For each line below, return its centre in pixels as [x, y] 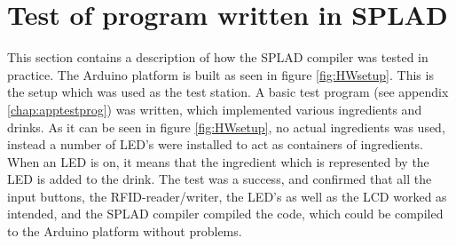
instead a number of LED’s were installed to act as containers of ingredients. [216, 144]
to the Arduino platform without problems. [125, 231]
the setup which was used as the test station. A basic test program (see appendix [228, 92]
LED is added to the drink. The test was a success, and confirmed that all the [220, 179]
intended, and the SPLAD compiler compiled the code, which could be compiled [225, 214]
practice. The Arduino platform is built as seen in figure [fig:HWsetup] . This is [220, 74]
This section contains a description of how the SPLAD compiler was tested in [218, 57]
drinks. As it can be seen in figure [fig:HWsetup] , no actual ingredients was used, [226, 127]
